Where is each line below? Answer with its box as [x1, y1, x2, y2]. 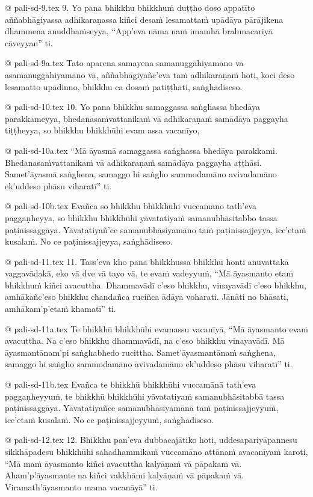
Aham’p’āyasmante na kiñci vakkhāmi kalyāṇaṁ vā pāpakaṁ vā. [5, 469, 244, 481]
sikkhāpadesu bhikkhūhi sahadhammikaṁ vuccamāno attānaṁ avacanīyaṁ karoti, [5, 445, 308, 457]
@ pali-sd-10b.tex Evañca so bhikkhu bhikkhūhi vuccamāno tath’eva [5, 200, 257, 212]
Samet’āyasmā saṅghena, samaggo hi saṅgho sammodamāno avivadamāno [5, 168, 277, 180]
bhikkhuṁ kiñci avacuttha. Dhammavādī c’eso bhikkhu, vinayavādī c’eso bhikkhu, [5, 278, 306, 291]
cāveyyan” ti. [5, 36, 53, 49]
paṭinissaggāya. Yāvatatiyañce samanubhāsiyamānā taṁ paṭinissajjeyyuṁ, [5, 401, 279, 414]
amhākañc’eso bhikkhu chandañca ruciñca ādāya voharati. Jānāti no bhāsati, [5, 290, 289, 303]
